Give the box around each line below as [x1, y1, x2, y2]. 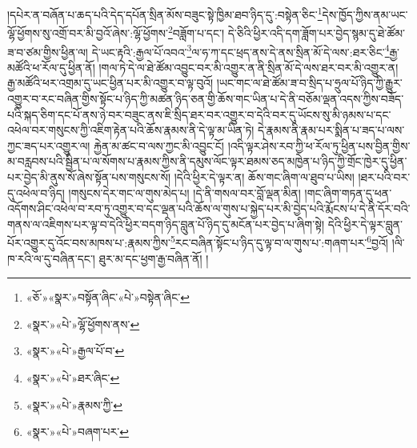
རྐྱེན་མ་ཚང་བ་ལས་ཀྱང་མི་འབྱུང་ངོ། [94, 137, 224, 154]
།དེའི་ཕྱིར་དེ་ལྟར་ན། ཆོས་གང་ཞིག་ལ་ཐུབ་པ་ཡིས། [174, 168, 355, 185]
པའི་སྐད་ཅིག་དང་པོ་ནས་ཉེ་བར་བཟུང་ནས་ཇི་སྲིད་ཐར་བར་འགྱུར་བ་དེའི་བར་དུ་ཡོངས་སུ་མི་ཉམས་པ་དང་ [7, 106, 391, 122]
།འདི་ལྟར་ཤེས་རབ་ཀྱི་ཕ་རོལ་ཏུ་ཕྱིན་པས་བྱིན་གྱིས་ [227, 137, 411, 154]
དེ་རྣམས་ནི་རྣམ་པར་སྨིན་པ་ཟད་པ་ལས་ [258, 122, 405, 138]
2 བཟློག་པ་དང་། [167, 22, 225, 41]
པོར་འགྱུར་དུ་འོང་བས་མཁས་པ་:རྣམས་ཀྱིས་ [7, 234, 171, 250]
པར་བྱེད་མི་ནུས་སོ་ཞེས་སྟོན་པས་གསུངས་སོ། [7, 168, 171, 185]
